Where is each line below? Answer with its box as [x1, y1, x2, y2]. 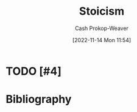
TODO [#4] [5, 64, 62, 78]
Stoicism [79, 4, 125, 18]
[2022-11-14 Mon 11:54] [72, 36, 132, 43]
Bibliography [5, 92, 72, 106]
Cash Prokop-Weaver [74, 24, 129, 32]
